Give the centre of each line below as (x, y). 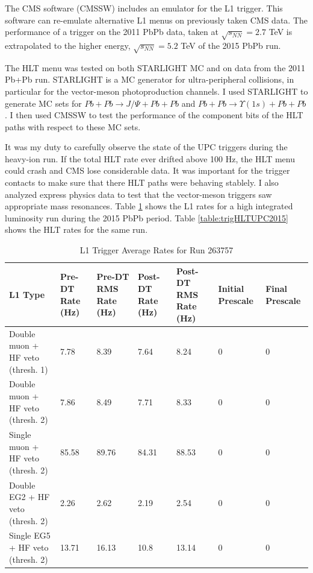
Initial (231, 289)
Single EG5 (30, 535)
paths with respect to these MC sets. (73, 126)
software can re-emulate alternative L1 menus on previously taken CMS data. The (156, 20)
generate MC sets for (43, 103)
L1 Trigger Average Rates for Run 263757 (156, 250)
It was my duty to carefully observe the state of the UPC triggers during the (146, 147)
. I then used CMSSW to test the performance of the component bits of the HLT (154, 115)
